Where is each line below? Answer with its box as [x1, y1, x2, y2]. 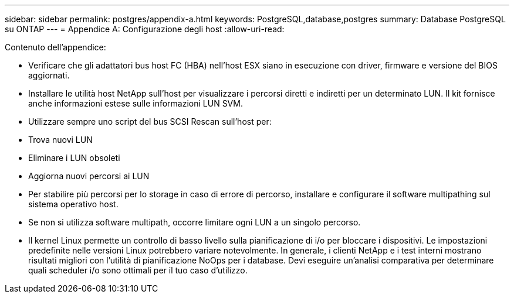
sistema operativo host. [28, 199, 119, 209]
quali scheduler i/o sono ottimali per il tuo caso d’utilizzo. [28, 265, 248, 275]
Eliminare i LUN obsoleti [28, 153, 120, 163]
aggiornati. [28, 70, 70, 80]
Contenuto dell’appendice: [5, 42, 106, 52]
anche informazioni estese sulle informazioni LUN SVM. [28, 98, 243, 108]
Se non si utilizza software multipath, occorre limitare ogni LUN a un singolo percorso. [28, 217, 361, 227]
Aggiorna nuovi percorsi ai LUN [28, 171, 150, 181]
